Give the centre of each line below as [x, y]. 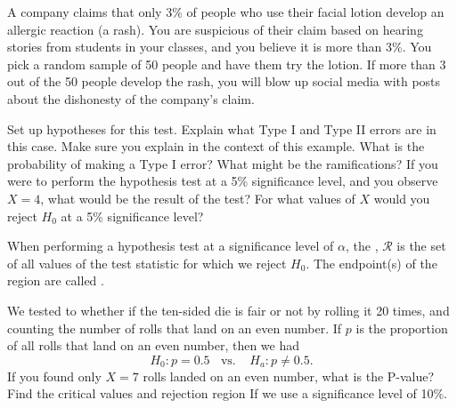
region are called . [56, 280]
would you [402, 198]
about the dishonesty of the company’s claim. [131, 98]
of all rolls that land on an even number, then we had [154, 345]
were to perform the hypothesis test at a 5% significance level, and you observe [223, 181]
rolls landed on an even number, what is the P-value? [289, 376]
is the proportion [402, 328]
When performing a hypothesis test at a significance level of [171, 246]
